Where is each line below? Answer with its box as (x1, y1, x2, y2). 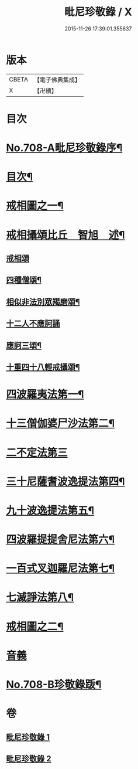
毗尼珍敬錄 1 (6, 732, 50, 742)
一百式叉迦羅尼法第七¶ (6, 562, 115, 575)
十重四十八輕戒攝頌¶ (6, 362, 80, 372)
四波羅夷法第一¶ (6, 388, 84, 401)
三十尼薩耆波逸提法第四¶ (6, 475, 125, 488)
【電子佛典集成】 (33, 76, 81, 84)
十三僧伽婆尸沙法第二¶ (6, 417, 115, 430)
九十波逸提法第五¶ (6, 503, 95, 517)
